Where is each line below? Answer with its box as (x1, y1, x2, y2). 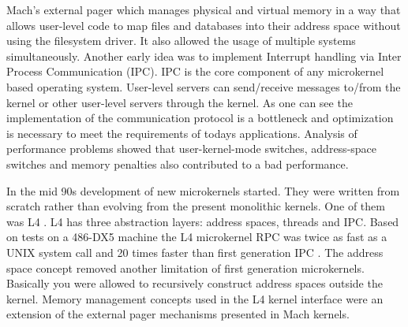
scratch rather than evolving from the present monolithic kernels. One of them (6, 198, 385, 214)
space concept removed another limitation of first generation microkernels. (6, 259, 365, 276)
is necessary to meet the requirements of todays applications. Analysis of (6, 124, 357, 141)
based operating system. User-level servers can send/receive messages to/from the (6, 78, 401, 95)
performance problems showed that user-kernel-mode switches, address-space (6, 140, 377, 157)
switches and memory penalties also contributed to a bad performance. (6, 155, 349, 172)
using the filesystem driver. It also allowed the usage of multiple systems (6, 32, 356, 49)
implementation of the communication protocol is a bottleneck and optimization (6, 110, 394, 126)
